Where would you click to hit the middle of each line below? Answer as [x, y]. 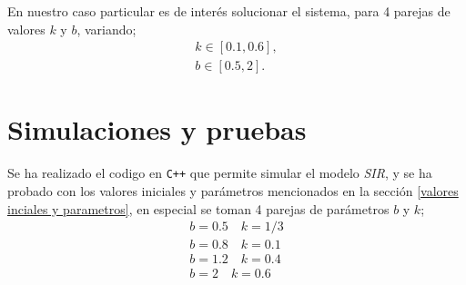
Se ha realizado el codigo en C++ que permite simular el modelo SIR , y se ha [220, 173]
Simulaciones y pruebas [157, 129]
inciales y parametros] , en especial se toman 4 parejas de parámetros [198, 208]
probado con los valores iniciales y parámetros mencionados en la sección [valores [233, 191]
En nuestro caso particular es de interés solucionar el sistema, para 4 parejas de [229, 11]
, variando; [106, 29]
